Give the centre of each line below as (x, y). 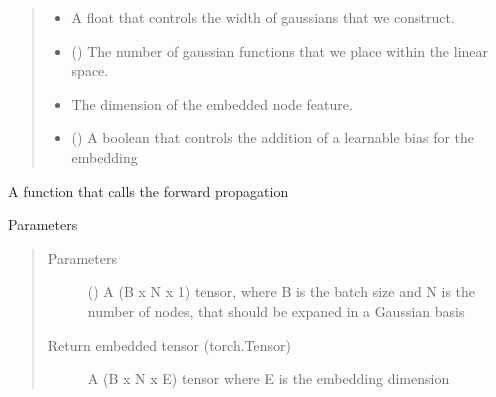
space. (90, 70)
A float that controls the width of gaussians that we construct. (263, 17)
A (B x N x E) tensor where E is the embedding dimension (268, 378)
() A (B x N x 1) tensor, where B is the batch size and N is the (281, 291)
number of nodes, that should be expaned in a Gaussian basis (276, 310)
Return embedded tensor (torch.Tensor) (169, 344)
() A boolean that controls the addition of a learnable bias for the (273, 137)
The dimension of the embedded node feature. (212, 103)
